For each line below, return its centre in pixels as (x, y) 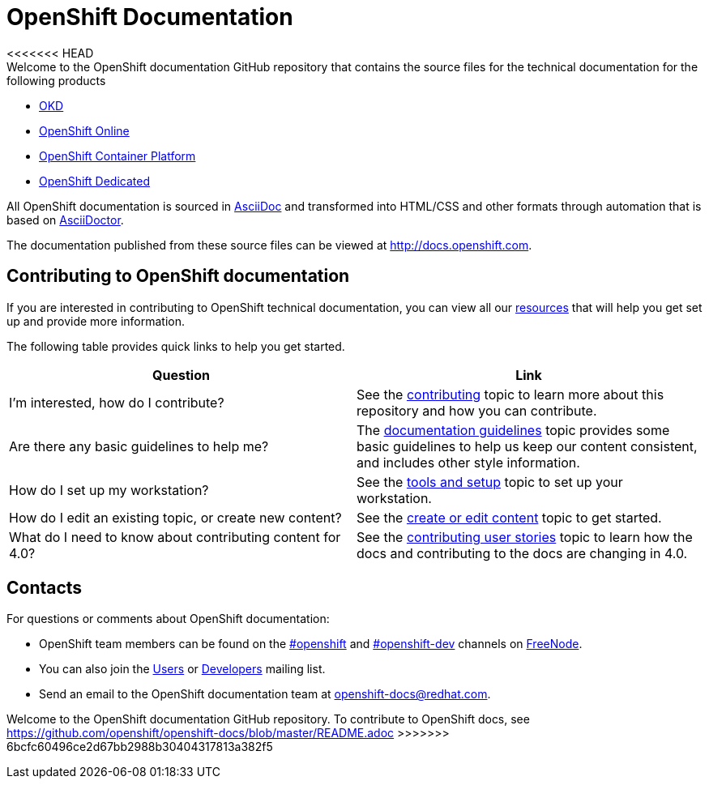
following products (56, 80)
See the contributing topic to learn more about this (510, 394)
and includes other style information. (468, 462)
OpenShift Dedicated (94, 181)
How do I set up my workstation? (109, 490)
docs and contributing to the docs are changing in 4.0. (522, 553)
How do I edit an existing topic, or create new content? (175, 517)
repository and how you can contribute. (477, 410)
